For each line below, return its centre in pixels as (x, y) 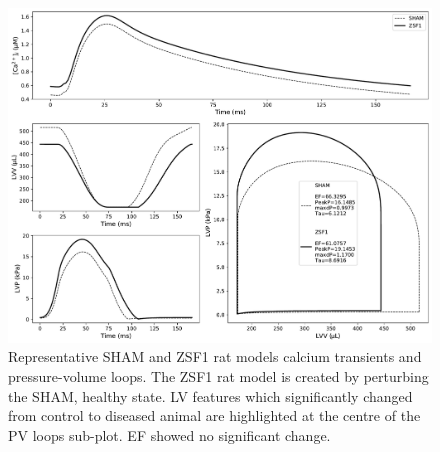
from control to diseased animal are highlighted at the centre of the (214, 415)
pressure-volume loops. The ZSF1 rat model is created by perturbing (218, 376)
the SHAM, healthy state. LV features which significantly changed (210, 395)
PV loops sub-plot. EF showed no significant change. (169, 434)
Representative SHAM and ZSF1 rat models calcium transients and (215, 356)
